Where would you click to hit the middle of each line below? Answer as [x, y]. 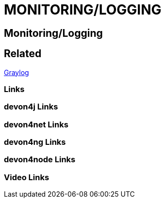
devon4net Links [36, 124]
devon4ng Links [35, 142]
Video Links [27, 177]
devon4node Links [40, 160]
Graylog [16, 72]
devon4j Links [31, 107]
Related [23, 54]
